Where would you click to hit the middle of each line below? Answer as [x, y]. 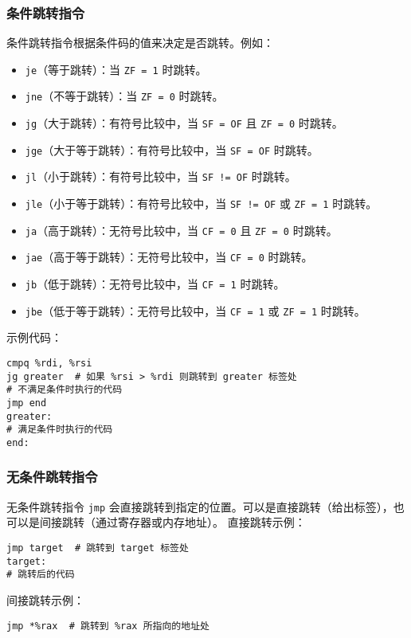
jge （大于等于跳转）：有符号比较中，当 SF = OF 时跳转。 [172, 149]
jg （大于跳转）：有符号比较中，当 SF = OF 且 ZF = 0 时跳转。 [184, 123]
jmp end [27, 403]
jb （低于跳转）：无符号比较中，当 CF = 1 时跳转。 [155, 284]
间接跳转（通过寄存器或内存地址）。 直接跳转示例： [172, 522]
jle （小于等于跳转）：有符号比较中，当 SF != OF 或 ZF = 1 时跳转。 [201, 204]
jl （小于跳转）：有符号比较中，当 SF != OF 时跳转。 [160, 176]
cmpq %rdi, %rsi [49, 363]
